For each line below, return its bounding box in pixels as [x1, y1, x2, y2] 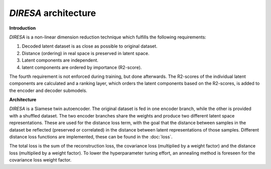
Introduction [9, 25, 36, 31]
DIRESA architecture [9, 7, 96, 18]
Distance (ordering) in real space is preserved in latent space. [22, 50, 150, 56]
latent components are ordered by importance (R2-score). [22, 64, 142, 70]
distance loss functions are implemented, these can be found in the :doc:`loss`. [9, 134, 173, 140]
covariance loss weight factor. [9, 157, 72, 163]
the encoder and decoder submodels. [9, 87, 87, 93]
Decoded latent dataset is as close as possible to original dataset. [22, 43, 158, 49]
